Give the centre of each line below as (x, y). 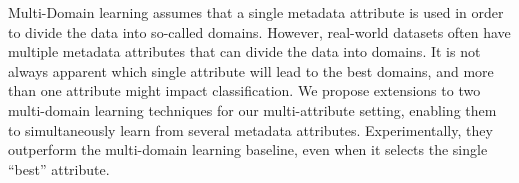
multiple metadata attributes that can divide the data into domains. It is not (244, 51)
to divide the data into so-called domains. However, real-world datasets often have (259, 31)
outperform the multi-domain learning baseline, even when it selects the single (248, 149)
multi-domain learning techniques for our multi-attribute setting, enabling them (252, 109)
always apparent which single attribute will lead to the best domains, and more (251, 70)
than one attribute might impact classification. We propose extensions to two (244, 90)
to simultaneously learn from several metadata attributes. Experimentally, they (250, 129)
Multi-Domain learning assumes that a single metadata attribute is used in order (256, 12)
